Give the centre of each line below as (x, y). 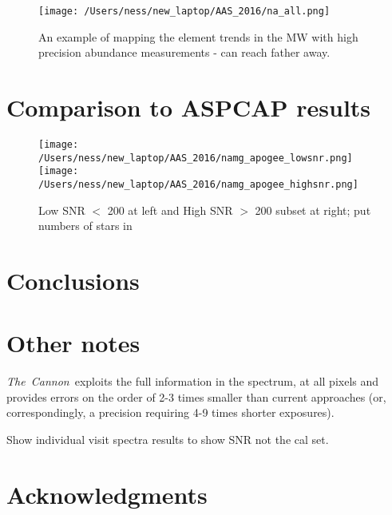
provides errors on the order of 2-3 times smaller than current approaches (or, (196, 396)
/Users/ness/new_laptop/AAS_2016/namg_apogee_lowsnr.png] (196, 158)
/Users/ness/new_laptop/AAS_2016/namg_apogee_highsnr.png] (198, 184)
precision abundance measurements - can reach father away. (184, 52)
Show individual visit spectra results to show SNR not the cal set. (168, 440)
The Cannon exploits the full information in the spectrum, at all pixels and (193, 381)
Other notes (73, 343)
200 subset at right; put (313, 210)
